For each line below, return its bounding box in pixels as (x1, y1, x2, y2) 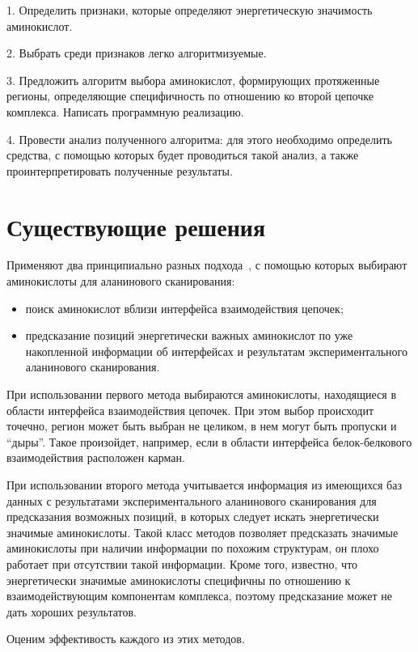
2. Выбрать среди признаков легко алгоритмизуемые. (6, 44, 267, 61)
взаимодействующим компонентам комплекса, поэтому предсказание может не (6, 587, 393, 604)
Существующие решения (6, 210, 266, 243)
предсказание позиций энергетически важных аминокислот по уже (25, 327, 353, 344)
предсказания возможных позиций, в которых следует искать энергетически (6, 508, 379, 525)
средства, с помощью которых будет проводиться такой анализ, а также (6, 146, 359, 163)
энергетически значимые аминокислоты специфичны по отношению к (6, 571, 351, 588)
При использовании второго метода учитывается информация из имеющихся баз (6, 476, 402, 493)
